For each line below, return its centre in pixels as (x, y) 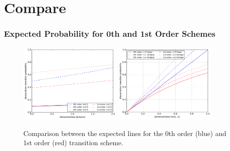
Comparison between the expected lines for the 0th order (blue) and (125, 133)
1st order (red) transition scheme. (73, 143)
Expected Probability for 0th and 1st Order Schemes (110, 34)
